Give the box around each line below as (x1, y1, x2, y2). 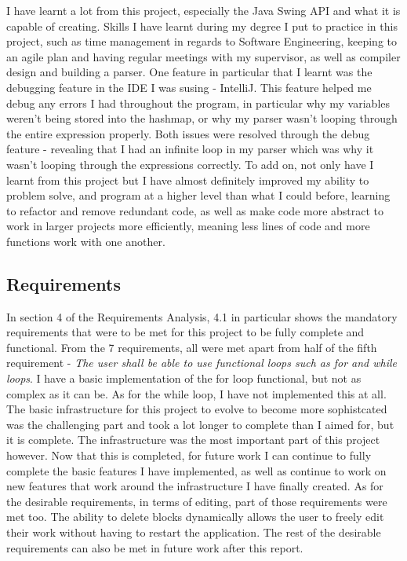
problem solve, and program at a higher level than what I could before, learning (6, 187, 391, 203)
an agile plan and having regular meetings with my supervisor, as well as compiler (6, 48, 401, 64)
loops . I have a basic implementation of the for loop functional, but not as (6, 370, 362, 387)
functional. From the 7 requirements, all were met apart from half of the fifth (6, 339, 377, 355)
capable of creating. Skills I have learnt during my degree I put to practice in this (6, 17, 398, 34)
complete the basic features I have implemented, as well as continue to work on (6, 462, 387, 478)
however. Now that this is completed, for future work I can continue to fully (6, 447, 372, 464)
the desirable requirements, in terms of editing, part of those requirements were (6, 493, 387, 509)
